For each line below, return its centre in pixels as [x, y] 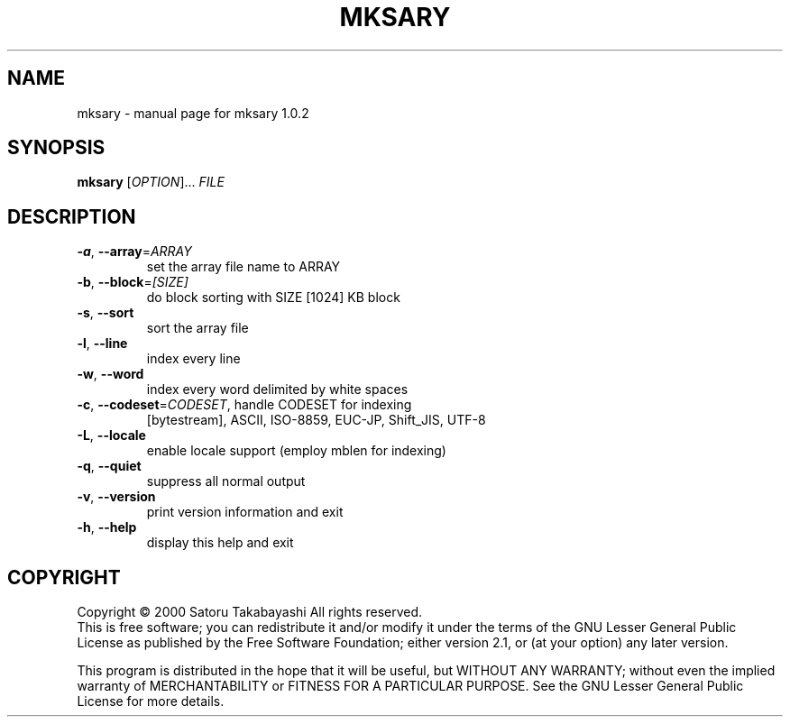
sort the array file [197, 328]
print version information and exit [245, 512]
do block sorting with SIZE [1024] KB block [273, 298]
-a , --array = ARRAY [134, 252]
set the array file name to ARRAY [243, 267]
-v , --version [116, 497]
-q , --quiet [109, 466]
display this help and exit [220, 543]
